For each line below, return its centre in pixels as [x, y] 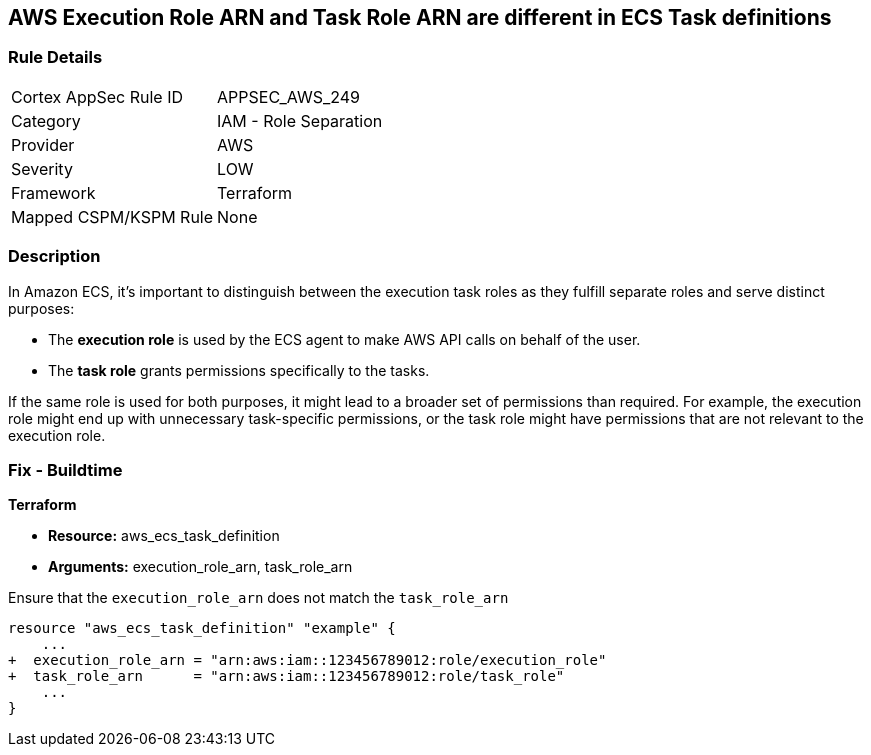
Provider [43, 144]
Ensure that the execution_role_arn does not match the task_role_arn [258, 598]
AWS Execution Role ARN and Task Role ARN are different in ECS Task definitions [420, 17]
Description [54, 256]
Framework [53, 192]
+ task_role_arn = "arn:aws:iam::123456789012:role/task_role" [286, 676]
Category [46, 120]
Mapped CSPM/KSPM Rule [112, 216]
